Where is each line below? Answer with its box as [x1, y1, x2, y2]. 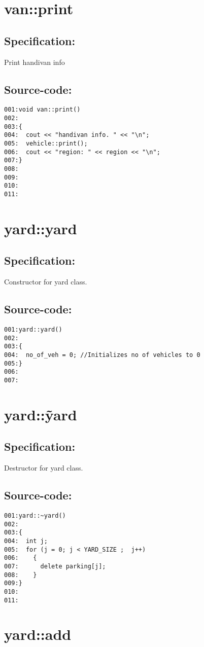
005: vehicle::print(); [4, 140, 88, 147]
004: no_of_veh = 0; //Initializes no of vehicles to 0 [4, 351, 200, 358]
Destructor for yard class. [4, 462, 83, 473]
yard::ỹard [4, 404, 77, 424]
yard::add [4, 624, 72, 644]
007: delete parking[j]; [4, 562, 106, 570]
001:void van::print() [4, 106, 81, 114]
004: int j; [4, 537, 48, 545]
